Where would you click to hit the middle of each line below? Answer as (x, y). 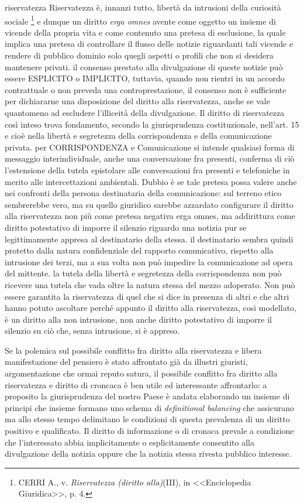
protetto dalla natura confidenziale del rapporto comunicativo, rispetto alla (139, 250)
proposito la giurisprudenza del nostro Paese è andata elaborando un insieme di (147, 396)
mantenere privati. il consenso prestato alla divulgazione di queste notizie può (144, 66)
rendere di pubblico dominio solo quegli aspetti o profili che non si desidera (139, 55)
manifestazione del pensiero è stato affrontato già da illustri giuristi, (126, 362)
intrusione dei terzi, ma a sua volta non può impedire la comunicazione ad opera (149, 261)
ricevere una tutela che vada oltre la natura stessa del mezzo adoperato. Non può (150, 284)
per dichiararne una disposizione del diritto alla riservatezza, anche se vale (137, 101)
